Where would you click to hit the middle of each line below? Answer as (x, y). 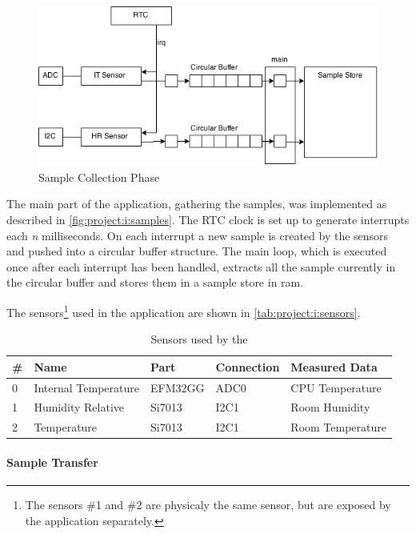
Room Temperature (338, 427)
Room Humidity (330, 407)
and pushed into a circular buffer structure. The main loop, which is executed (197, 251)
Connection (248, 366)
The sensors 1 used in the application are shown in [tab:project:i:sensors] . (184, 311)
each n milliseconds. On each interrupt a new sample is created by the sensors (198, 235)
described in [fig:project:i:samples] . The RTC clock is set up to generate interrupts (208, 219)
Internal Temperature (86, 387)
